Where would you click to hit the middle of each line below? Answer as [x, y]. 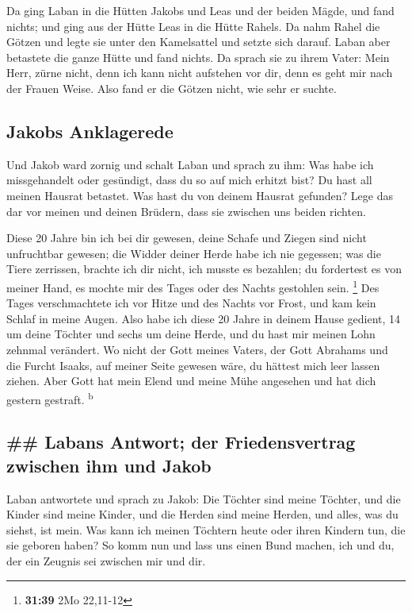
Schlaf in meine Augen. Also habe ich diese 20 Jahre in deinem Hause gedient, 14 [204, 318]
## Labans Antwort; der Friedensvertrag [181, 442]
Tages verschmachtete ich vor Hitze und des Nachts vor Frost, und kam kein [191, 303]
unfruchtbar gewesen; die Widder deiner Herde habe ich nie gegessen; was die [194, 253]
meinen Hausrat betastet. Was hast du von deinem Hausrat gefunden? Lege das [200, 195]
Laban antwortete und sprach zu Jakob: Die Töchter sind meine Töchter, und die [204, 498]
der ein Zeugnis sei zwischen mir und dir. [106, 560]
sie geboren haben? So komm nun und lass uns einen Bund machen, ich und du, [200, 545]
